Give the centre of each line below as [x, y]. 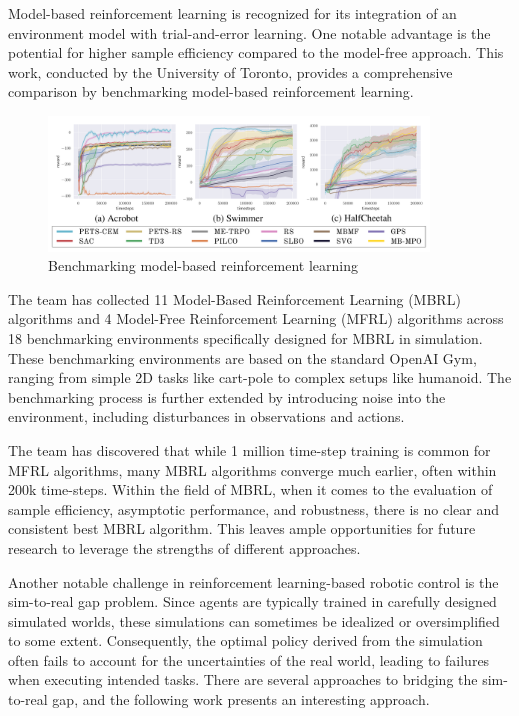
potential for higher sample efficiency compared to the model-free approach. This [256, 52]
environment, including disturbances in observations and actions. [206, 416]
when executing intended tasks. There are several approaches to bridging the [243, 679]
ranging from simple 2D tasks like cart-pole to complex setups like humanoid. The [260, 377]
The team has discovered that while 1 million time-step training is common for [249, 449]
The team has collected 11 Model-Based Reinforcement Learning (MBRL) [234, 298]
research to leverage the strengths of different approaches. [184, 547]
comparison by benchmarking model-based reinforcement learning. [211, 91]
